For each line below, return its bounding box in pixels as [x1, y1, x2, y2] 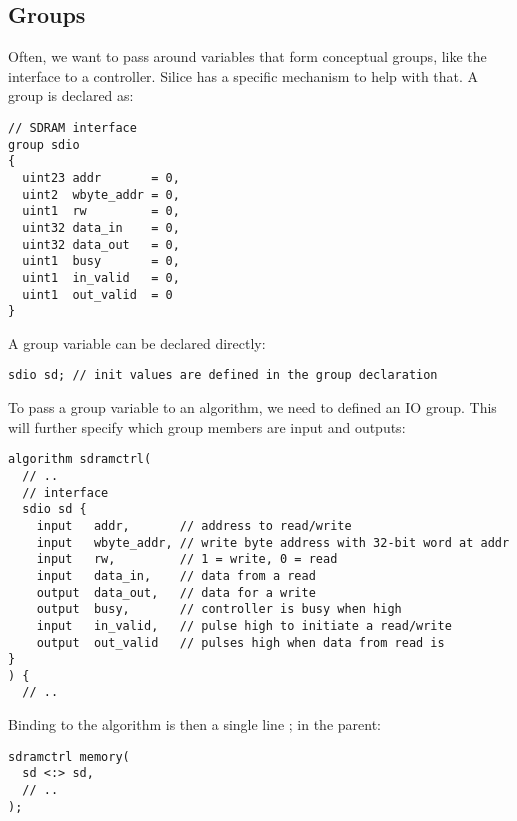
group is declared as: [8, 85, 134, 106]
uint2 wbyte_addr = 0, [22, 187, 180, 202]
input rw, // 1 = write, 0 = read [36, 552, 338, 567]
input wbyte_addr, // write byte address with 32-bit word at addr [36, 535, 510, 550]
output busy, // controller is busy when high [36, 602, 402, 617]
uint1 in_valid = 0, [22, 270, 180, 285]
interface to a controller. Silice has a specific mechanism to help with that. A [8, 65, 479, 86]
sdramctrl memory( [8, 749, 130, 764]
